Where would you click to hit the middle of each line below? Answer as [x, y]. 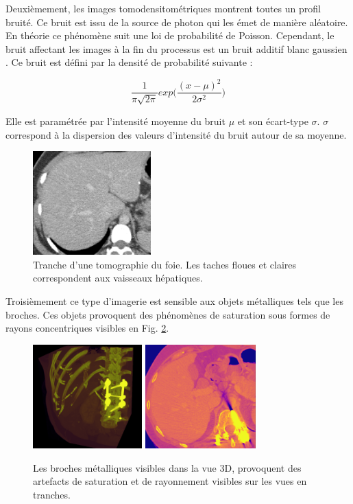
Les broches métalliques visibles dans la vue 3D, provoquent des [167, 467]
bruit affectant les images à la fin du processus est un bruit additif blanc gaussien [176, 48]
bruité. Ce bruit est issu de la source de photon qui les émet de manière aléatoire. [177, 22]
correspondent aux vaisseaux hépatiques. [118, 278]
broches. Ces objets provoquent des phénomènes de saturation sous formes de [168, 314]
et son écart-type [273, 121]
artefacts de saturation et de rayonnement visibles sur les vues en [170, 481]
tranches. [52, 494]
